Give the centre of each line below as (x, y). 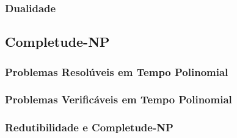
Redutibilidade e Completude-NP (89, 127)
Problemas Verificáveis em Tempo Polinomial (119, 99)
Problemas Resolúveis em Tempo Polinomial (117, 71)
